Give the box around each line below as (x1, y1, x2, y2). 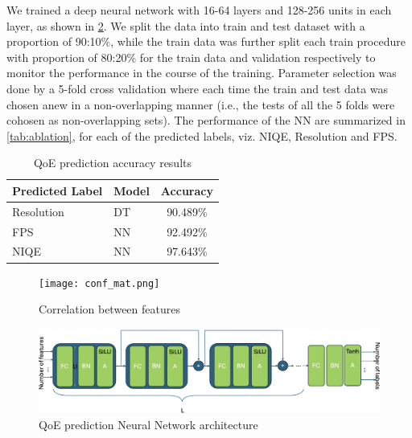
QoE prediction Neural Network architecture (39, 415, 258, 432)
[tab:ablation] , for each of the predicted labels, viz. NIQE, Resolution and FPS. (6, 127, 398, 144)
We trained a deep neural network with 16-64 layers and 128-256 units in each (6, 2, 392, 18)
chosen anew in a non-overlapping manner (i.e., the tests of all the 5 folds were (6, 96, 395, 113)
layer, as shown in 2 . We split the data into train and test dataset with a (6, 17, 365, 34)
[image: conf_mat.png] (39, 277, 160, 289)
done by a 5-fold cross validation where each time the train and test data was (6, 80, 389, 96)
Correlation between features (39, 301, 180, 317)
